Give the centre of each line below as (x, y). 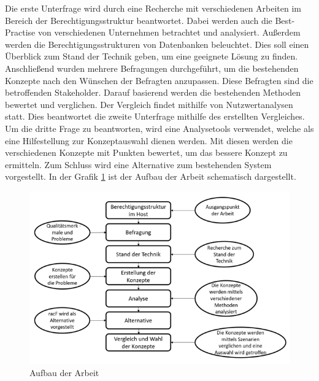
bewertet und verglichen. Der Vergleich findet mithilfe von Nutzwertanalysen (149, 104)
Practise (20, 32)
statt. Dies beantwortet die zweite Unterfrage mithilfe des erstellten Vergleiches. (155, 116)
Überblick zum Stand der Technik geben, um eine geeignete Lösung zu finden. (152, 56)
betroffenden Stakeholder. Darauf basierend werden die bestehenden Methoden (153, 92)
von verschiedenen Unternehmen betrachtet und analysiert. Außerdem (169, 32)
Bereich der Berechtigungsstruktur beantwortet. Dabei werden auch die (139, 20)
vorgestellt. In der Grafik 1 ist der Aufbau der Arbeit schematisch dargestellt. (151, 176)
